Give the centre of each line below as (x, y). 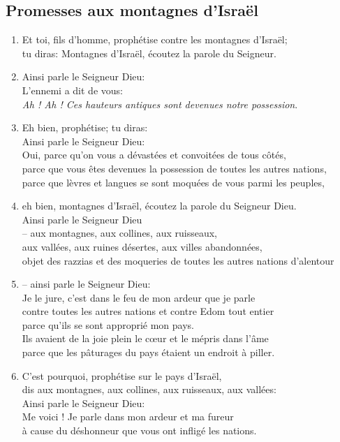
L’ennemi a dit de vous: (72, 90)
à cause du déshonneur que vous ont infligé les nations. (139, 430)
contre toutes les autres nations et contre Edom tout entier (148, 311)
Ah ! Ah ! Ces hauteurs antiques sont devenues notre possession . (160, 104)
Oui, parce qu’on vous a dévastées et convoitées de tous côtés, (154, 155)
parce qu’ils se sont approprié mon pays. (108, 324)
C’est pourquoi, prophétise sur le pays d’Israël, (122, 375)
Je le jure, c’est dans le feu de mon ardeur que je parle (139, 297)
